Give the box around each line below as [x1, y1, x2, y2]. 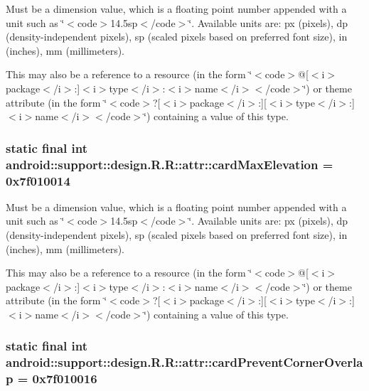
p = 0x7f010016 [6, 370, 97, 387]
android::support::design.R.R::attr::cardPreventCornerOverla [6, 353, 363, 371]
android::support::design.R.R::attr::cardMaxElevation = [6, 155, 333, 173]
